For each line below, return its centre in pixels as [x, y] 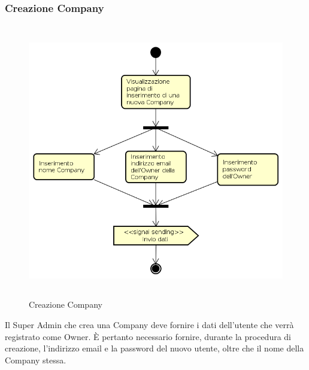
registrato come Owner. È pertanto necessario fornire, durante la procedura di [148, 336]
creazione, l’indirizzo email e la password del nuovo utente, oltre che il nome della [154, 348]
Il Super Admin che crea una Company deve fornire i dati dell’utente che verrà [149, 324]
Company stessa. [36, 360]
